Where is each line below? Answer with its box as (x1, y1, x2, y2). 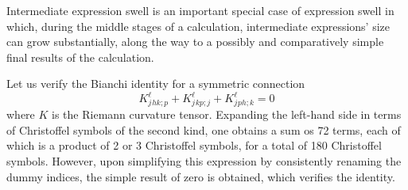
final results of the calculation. (6, 48, 154, 65)
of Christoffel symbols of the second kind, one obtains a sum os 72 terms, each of (6, 121, 401, 138)
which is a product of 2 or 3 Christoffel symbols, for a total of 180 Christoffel (6, 137, 382, 154)
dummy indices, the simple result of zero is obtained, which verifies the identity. (6, 168, 395, 184)
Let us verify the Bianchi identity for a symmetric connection (6, 75, 305, 92)
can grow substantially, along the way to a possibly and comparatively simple (6, 33, 384, 50)
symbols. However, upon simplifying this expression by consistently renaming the (6, 152, 402, 169)
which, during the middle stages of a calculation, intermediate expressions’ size (6, 17, 391, 34)
